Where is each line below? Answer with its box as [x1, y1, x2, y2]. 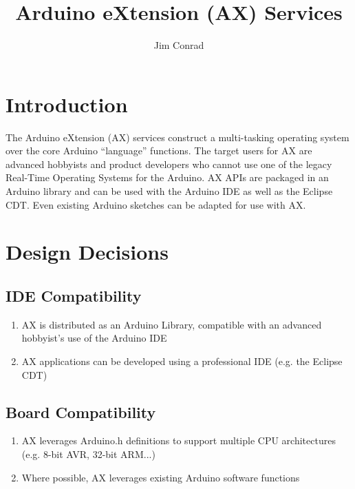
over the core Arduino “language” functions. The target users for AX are [6, 143, 312, 158]
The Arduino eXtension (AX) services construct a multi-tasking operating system [6, 129, 349, 144]
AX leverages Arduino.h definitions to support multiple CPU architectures [21, 433, 336, 448]
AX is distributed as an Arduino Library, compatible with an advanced [21, 317, 322, 331]
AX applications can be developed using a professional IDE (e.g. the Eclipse [21, 353, 343, 368]
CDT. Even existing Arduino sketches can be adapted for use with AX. [6, 197, 306, 211]
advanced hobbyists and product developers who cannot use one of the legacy [6, 156, 332, 171]
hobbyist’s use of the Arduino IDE [21, 331, 167, 345]
